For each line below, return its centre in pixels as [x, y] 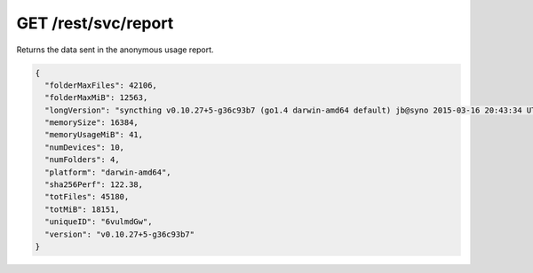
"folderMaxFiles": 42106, [101, 85]
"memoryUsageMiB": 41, [94, 135]
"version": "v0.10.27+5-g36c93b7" [120, 234]
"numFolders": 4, [82, 160]
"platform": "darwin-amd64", [108, 172]
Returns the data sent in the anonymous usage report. [115, 50]
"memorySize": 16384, [92, 123]
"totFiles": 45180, [87, 197]
